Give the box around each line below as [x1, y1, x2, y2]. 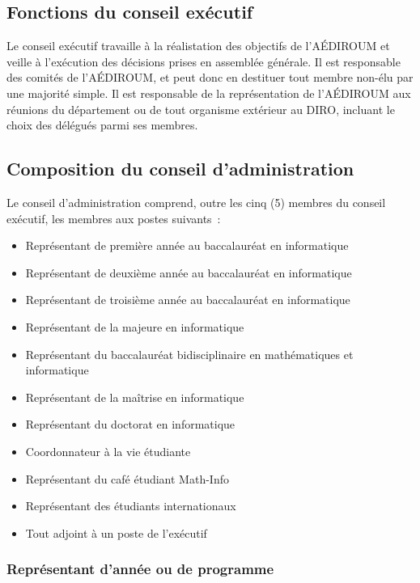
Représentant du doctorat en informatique [25, 416, 235, 433]
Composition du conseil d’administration [6, 156, 354, 181]
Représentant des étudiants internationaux [25, 497, 236, 514]
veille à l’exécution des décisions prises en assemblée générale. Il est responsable [6, 53, 401, 70]
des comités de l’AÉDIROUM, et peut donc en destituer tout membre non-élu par [6, 69, 414, 86]
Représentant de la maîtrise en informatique [25, 388, 244, 405]
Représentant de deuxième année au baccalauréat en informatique [25, 264, 352, 281]
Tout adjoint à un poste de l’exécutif [25, 524, 207, 541]
